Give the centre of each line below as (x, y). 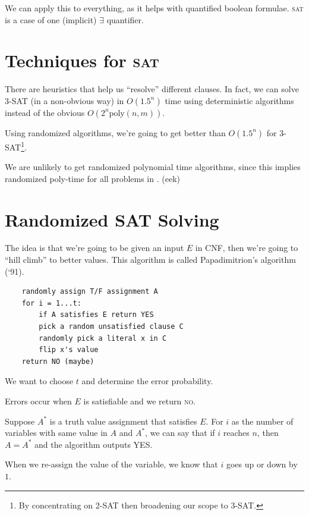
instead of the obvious (45, 112)
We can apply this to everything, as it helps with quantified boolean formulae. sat (154, 8)
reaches (236, 433)
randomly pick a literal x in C (103, 338)
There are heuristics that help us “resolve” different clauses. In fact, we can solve (152, 89)
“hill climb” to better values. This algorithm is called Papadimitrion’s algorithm (150, 260)
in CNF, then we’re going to (247, 248)
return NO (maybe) (58, 361)
